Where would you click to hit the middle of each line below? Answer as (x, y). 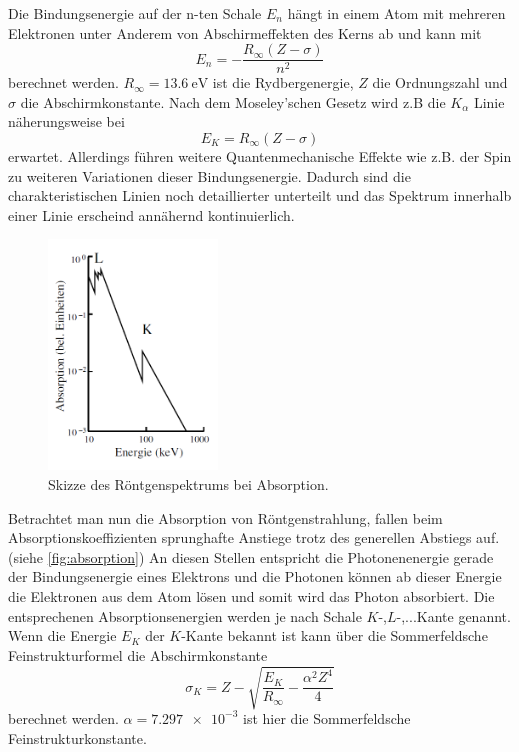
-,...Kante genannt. (453, 615)
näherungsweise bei (66, 121)
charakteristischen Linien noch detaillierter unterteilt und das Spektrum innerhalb (260, 195)
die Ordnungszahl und (440, 82)
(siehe (26, 556)
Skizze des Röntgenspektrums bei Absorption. (188, 484)
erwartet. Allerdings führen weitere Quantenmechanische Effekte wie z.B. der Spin (260, 156)
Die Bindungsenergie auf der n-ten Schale (135, 13)
